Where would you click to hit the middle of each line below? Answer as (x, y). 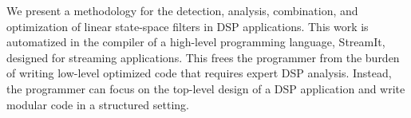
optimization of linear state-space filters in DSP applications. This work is (188, 26)
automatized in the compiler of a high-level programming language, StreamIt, (196, 42)
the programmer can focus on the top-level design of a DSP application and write (206, 88)
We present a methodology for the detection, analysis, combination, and (182, 10)
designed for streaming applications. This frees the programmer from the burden (203, 57)
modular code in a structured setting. (98, 104)
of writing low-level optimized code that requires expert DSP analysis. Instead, (199, 73)
